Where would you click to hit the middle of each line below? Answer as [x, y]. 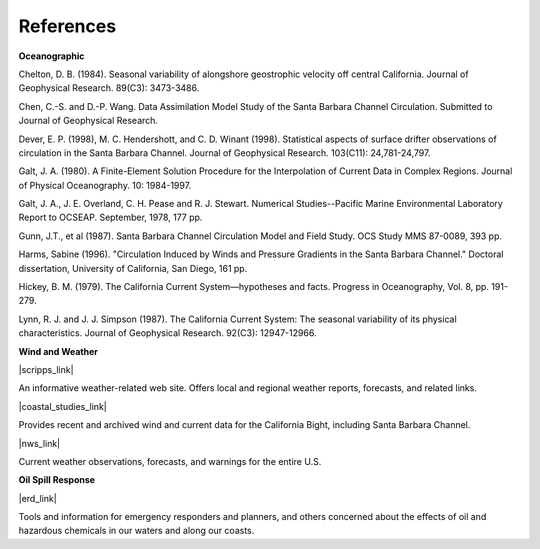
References [67, 26]
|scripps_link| [46, 369]
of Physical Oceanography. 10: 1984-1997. [105, 185]
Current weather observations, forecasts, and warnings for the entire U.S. [170, 461]
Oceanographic [51, 56]
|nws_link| [39, 443]
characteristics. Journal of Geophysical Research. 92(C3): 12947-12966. [167, 333]
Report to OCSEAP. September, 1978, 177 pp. [110, 217]
